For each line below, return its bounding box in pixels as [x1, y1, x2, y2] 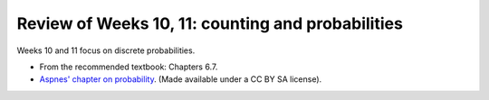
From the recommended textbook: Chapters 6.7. [39, 61, 218, 72]
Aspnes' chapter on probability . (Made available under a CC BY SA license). [39, 74, 322, 85]
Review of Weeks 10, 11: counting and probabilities [16, 14, 403, 33]
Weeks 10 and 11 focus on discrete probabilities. [16, 45, 196, 56]
